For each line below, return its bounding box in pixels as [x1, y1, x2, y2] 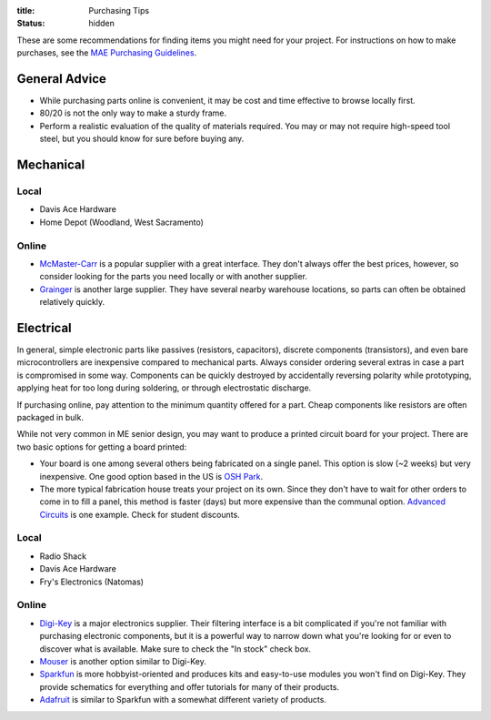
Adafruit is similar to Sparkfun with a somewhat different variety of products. [39, 695, 327, 705]
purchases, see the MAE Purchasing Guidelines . [16, 47, 197, 58]
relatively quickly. [39, 297, 105, 308]
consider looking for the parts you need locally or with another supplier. [39, 271, 308, 282]
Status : [16, 18, 45, 29]
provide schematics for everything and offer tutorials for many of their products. [39, 681, 340, 692]
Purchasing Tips [88, 5, 150, 15]
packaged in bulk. [16, 411, 84, 422]
